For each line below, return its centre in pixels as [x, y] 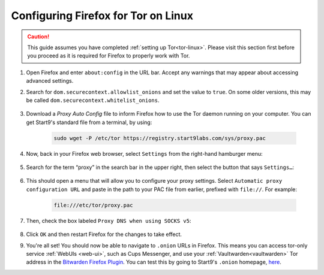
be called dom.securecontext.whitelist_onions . [93, 100]
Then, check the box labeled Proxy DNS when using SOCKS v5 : [109, 220]
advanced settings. [50, 81]
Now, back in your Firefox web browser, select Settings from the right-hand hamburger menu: [144, 153]
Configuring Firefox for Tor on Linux [102, 16]
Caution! [38, 37]
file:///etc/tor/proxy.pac [93, 205]
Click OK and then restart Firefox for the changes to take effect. [104, 234]
